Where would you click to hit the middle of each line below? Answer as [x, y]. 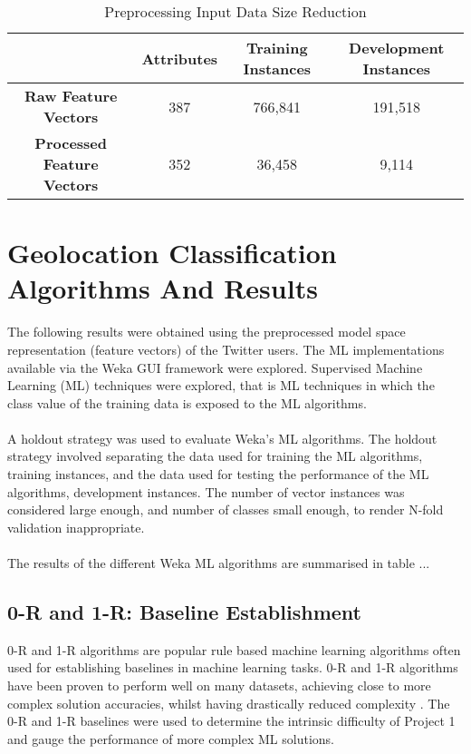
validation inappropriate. [76, 527]
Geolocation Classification [172, 253]
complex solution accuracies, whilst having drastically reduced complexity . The [229, 703]
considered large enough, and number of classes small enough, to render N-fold [226, 509]
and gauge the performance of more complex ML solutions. [171, 738]
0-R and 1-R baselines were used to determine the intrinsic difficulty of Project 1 [231, 721]
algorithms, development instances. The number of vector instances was [206, 491]
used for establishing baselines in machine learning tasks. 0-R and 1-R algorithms [233, 667]
